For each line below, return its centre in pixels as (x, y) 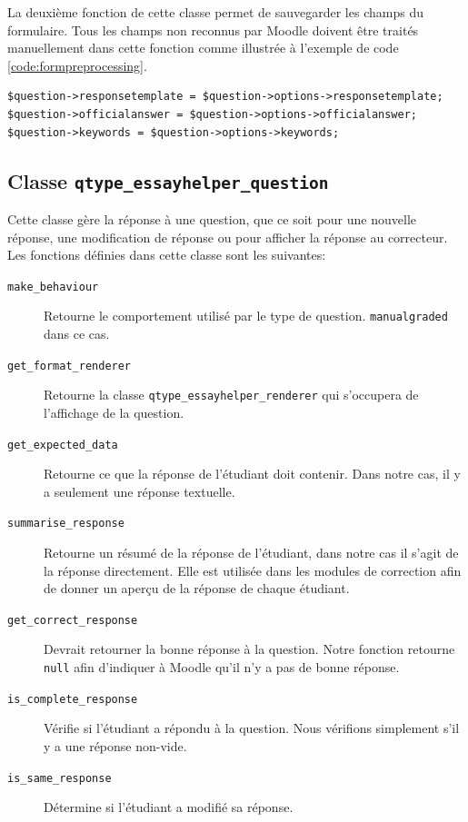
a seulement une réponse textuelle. (139, 491)
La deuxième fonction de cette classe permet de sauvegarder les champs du (215, 12)
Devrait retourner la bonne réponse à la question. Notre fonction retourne (249, 649)
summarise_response (66, 524)
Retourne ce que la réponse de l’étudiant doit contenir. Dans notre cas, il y (252, 474)
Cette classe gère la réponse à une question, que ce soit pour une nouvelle (212, 218)
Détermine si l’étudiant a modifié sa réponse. (169, 807)
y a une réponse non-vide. (115, 745)
